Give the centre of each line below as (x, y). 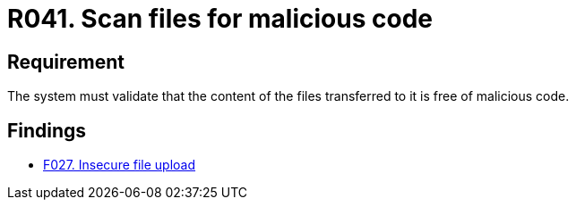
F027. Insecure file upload (120, 165)
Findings (47, 130)
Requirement (66, 62)
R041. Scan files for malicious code (220, 19)
